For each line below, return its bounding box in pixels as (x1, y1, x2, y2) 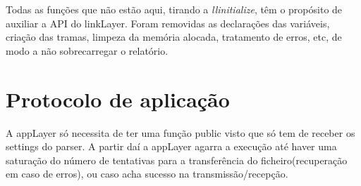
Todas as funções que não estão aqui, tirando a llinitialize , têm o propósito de (6, 2, 343, 16)
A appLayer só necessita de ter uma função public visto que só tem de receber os (6, 125, 355, 140)
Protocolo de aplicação (6, 84, 230, 113)
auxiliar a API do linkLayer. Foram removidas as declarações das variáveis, (6, 15, 330, 30)
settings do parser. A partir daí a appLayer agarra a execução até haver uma (6, 139, 337, 154)
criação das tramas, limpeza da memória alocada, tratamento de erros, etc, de (6, 29, 342, 44)
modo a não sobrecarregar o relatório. (6, 43, 169, 58)
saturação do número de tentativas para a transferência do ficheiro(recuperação (6, 152, 348, 167)
